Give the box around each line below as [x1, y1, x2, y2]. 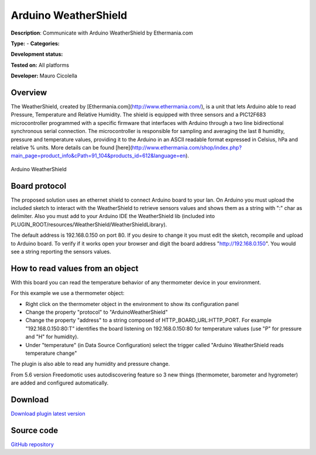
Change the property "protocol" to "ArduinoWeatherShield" [25, 308, 168, 316]
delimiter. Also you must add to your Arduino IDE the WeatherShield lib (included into [11, 213, 215, 220]
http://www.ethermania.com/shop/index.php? [132, 144, 242, 151]
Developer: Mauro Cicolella [11, 72, 77, 79]
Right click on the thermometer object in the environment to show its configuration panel [25, 300, 239, 307]
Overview [11, 87, 47, 97]
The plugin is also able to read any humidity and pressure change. [11, 361, 170, 368]
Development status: [11, 50, 63, 58]
